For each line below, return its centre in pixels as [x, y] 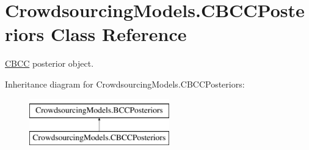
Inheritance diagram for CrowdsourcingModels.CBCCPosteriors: [125, 84]
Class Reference [119, 34]
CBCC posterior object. [49, 63]
